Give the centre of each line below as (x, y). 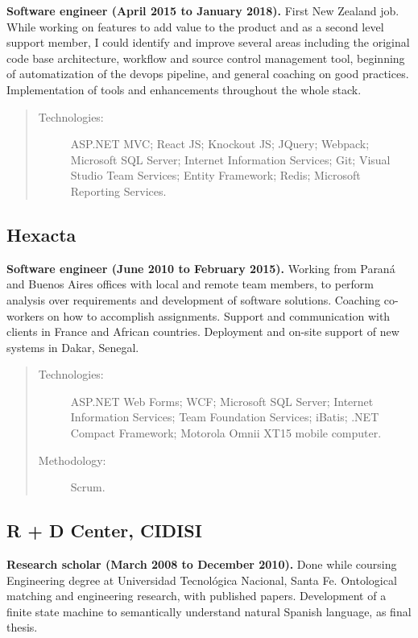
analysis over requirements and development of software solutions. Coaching (194, 299)
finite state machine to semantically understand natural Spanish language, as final (209, 611)
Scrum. (88, 487)
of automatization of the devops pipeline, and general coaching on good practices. (208, 74)
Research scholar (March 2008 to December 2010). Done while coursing (202, 564)
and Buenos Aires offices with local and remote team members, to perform (190, 284)
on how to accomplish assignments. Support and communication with (219, 315)
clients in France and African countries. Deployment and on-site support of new (203, 331)
